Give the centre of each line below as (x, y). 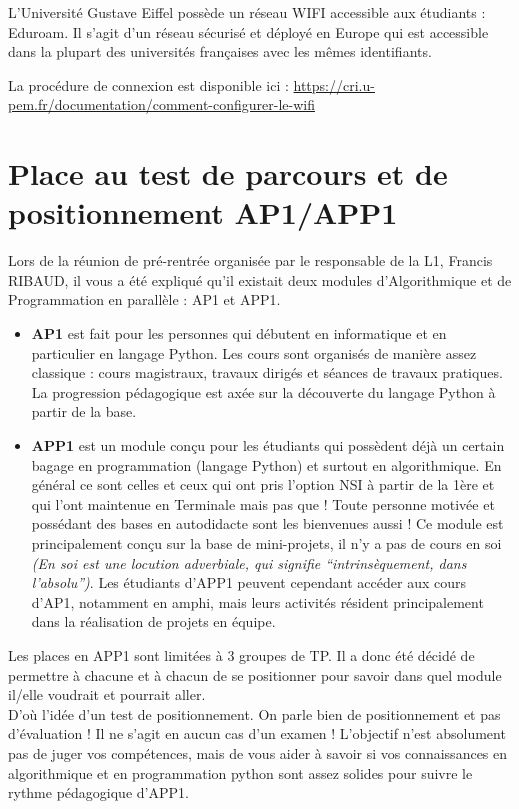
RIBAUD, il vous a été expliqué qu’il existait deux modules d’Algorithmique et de (260, 279)
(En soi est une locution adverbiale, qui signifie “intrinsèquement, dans (249, 562)
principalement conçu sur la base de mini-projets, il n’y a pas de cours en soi (266, 543)
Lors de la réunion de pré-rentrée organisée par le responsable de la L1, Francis (250, 260)
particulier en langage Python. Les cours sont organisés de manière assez (254, 352)
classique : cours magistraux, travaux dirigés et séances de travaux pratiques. (267, 372)
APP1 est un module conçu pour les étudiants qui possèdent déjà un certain (268, 445)
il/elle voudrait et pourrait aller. (107, 694)
